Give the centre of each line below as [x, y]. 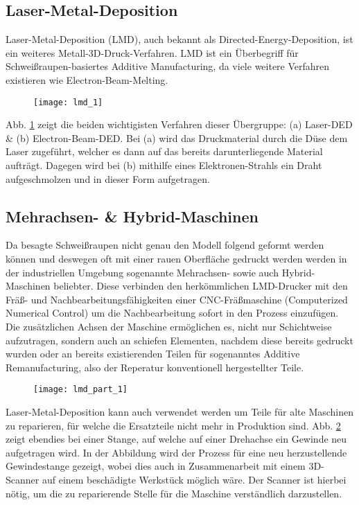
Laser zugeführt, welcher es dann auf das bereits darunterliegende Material [164, 151]
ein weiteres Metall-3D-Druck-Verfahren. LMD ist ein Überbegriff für [152, 52]
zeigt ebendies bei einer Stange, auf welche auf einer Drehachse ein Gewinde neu [176, 439]
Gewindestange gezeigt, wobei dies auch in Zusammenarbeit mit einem [156, 466]
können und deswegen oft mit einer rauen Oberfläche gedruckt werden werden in [176, 258]
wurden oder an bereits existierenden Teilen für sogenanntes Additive [153, 354]
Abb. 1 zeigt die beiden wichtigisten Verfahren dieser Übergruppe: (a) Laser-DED [179, 124]
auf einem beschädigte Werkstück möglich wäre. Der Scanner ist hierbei [194, 479]
